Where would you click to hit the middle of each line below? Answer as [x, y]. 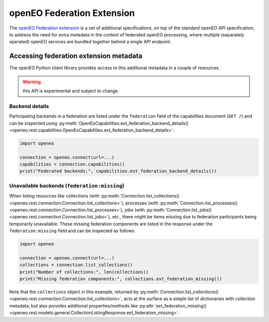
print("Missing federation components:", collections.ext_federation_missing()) [121, 279]
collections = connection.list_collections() [76, 265]
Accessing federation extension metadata [76, 56]
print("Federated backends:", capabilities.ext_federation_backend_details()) [118, 171]
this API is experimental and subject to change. [71, 91]
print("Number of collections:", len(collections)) [84, 272]
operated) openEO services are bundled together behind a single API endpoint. [90, 42]
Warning [32, 82]
